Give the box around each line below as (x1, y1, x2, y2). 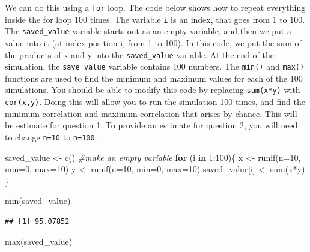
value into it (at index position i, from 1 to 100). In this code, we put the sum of (5, 36, 302, 49)
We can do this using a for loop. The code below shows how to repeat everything (5, 1, 306, 13)
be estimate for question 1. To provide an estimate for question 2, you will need (5, 119, 298, 131)
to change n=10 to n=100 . (5, 130, 97, 143)
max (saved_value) (5, 235, 73, 247)
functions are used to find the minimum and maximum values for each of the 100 (5, 71, 303, 84)
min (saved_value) (5, 194, 71, 207)
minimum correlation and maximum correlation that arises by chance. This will (5, 107, 297, 119)
